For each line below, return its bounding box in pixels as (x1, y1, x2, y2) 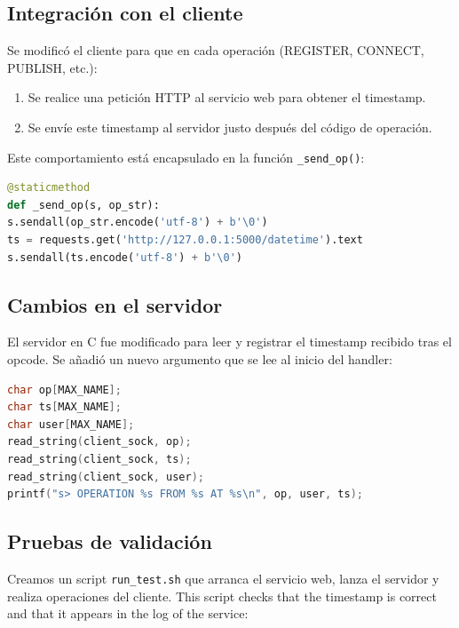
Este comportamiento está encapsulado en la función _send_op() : (7, 147, 365, 166)
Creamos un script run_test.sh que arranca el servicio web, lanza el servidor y (7, 568, 439, 587)
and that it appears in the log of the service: (7, 604, 249, 623)
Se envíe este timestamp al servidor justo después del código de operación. (28, 117, 432, 136)
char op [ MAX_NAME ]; (7, 383, 122, 396)
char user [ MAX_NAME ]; (7, 417, 135, 431)
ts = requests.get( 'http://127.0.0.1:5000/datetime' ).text (7, 234, 363, 247)
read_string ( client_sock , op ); (7, 435, 192, 449)
